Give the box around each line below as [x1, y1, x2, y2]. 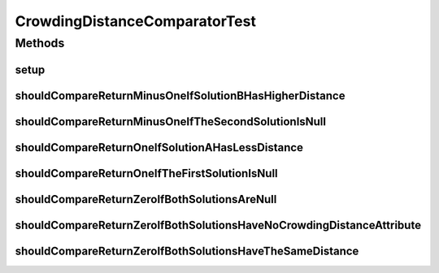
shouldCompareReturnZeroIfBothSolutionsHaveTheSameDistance [15, 244, 359, 258]
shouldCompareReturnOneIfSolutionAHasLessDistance [15, 141, 304, 154]
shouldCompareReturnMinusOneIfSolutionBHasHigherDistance [15, 89, 346, 102]
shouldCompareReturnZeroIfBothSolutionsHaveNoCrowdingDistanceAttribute [15, 218, 422, 232]
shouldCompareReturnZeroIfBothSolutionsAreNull [15, 192, 277, 206]
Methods [15, 36, 65, 50]
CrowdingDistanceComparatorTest [15, 12, 256, 30]
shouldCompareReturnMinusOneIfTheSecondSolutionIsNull [15, 115, 327, 128]
